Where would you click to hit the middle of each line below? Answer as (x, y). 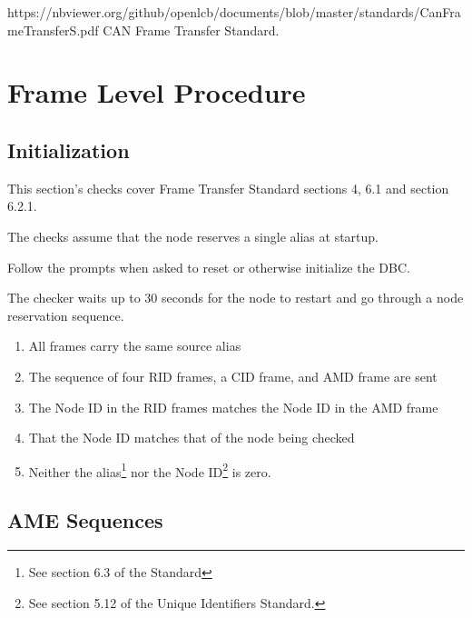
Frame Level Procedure (157, 92)
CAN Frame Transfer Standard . (191, 30)
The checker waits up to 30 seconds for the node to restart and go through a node (236, 298)
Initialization (69, 150)
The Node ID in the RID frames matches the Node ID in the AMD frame (233, 407)
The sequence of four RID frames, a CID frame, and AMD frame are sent (233, 376)
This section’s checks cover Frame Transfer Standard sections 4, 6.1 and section (228, 188)
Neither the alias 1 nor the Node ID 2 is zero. (150, 470)
